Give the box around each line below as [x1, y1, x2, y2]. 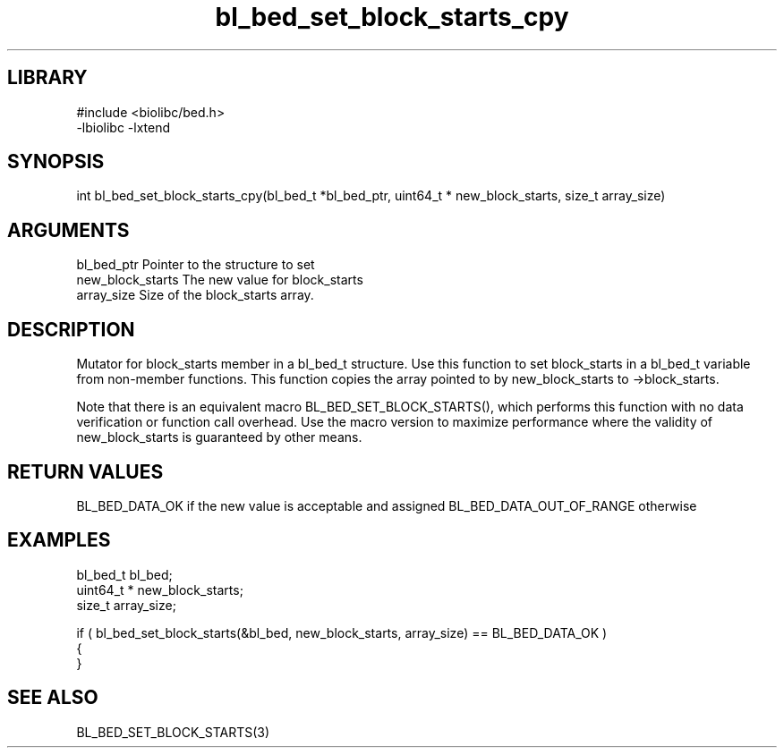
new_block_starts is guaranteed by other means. [76, 429, 362, 445]
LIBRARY [7, 66, 88, 89]
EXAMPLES [7, 529, 111, 552]
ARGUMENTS [7, 218, 130, 242]
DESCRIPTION [7, 318, 135, 341]
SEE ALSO [7, 686, 98, 709]
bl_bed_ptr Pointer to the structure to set [76, 257, 315, 273]
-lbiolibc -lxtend [76, 119, 171, 135]
